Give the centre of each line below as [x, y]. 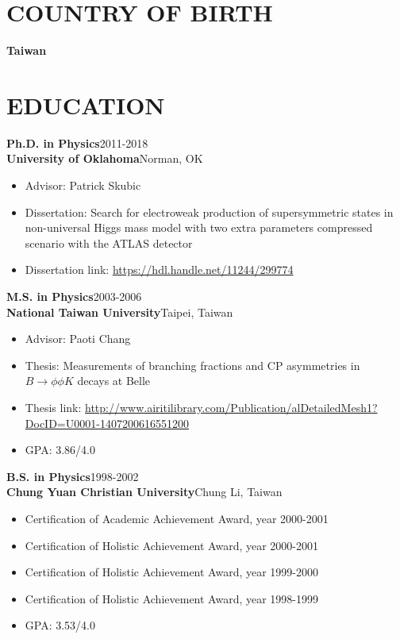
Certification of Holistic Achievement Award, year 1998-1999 [172, 598]
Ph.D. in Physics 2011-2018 [77, 142]
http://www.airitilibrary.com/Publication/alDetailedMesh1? [231, 407]
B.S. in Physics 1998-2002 [73, 476]
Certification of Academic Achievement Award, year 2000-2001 [177, 518]
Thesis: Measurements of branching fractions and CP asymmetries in [192, 365]
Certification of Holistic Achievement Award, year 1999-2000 [172, 572]
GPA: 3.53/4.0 [60, 625]
